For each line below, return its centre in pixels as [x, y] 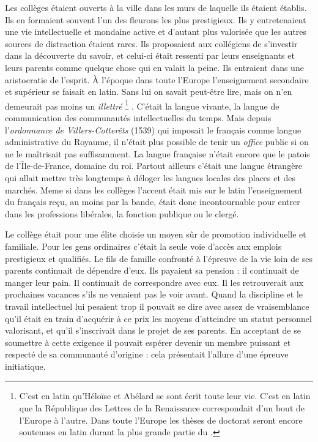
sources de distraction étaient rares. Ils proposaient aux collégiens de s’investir [151, 43]
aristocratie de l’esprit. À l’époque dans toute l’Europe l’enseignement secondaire [157, 79]
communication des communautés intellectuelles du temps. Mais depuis [138, 118]
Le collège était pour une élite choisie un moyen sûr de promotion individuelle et [156, 234]
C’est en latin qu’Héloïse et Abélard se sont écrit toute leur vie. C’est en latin [165, 396]
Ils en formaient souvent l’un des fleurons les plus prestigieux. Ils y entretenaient [156, 19]
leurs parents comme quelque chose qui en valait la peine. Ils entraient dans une [154, 67]
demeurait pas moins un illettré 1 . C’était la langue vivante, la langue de [142, 105]
